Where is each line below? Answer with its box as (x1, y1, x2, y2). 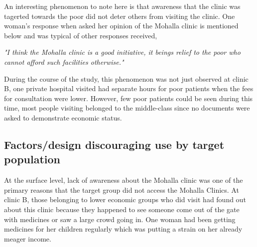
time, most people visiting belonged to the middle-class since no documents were (4, 103, 250, 113)
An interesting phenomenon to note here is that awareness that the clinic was (4, 1, 241, 11)
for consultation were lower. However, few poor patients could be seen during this (4, 93, 253, 103)
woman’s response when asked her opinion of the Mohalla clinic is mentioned (4, 20, 239, 31)
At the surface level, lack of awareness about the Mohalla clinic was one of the (4, 175, 243, 185)
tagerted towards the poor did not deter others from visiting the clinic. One (4, 10, 235, 21)
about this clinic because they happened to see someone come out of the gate (4, 204, 240, 214)
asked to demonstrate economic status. (4, 112, 122, 123)
